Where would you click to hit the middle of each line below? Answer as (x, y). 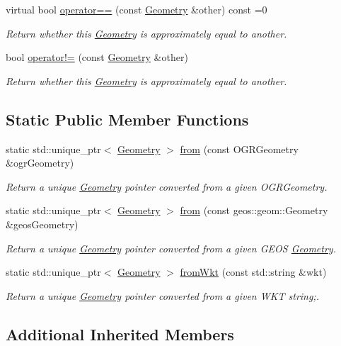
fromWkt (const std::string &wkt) (253, 272)
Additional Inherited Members (120, 334)
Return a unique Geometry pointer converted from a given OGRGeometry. (167, 186)
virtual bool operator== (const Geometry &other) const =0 (137, 9)
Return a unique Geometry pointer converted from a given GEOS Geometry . (171, 248)
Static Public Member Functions (127, 119)
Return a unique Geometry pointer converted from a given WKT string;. (163, 295)
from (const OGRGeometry (239, 149)
